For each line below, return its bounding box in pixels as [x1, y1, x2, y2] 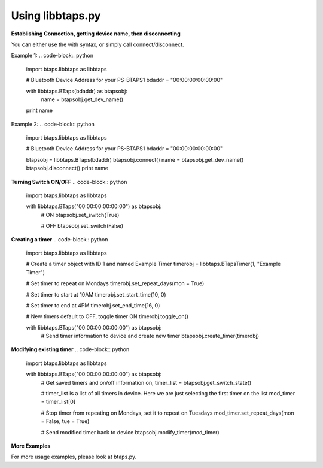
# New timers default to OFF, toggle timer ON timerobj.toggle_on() [26, 313, 188, 320]
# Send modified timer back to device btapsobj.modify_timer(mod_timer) [41, 428, 220, 436]
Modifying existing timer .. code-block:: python [11, 346, 130, 353]
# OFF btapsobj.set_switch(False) [41, 222, 124, 230]
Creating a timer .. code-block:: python [11, 235, 108, 243]
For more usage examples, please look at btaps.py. [11, 453, 137, 461]
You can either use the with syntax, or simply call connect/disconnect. [11, 41, 185, 48]
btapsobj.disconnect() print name [26, 165, 109, 172]
